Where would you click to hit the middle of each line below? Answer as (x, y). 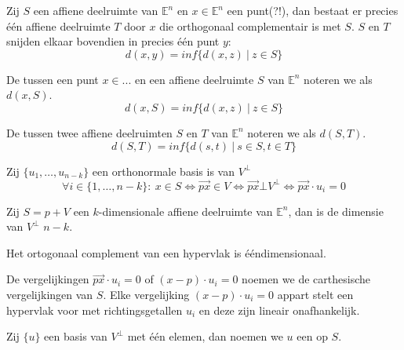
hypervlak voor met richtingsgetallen (95, 310)
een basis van (76, 336)
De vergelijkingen (48, 279)
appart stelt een (315, 295)
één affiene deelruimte (58, 26)
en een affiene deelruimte (194, 79)
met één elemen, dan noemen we (205, 336)
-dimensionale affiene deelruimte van (186, 211)
